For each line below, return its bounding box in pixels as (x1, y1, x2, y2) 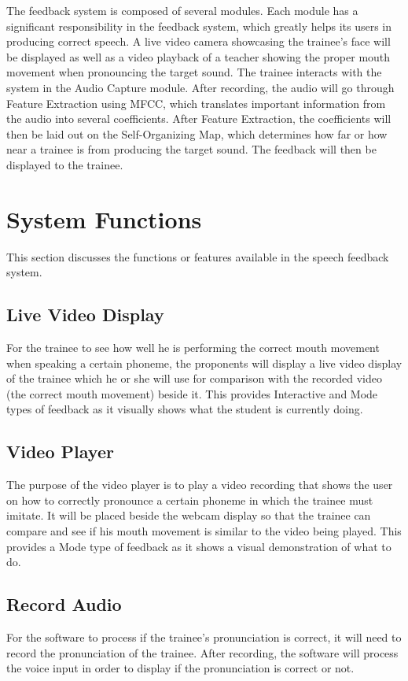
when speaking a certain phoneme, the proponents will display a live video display (6, 354, 402, 371)
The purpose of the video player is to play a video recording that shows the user (6, 476, 393, 493)
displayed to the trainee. (6, 156, 123, 172)
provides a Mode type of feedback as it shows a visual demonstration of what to (6, 538, 391, 554)
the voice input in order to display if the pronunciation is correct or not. (6, 660, 355, 676)
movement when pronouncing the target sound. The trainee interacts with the (6, 64, 382, 80)
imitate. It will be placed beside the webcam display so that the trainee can (6, 507, 371, 524)
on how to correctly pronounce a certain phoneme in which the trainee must (6, 491, 373, 508)
